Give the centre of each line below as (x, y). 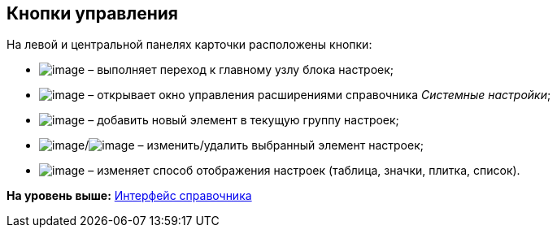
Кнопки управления (92, 13)
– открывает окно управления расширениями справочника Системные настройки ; (320, 95)
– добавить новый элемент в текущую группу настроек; (244, 120)
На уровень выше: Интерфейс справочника (129, 196)
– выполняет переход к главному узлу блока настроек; (241, 70)
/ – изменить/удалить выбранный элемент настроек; (254, 145)
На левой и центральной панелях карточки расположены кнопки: (189, 45)
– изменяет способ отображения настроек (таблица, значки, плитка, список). (304, 171)
